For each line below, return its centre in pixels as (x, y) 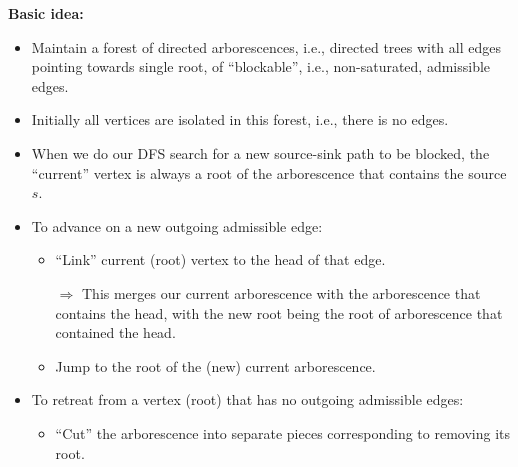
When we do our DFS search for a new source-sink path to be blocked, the (260, 152)
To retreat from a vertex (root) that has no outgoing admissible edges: (247, 399)
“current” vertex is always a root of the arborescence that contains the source (269, 172)
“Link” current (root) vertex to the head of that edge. (220, 259)
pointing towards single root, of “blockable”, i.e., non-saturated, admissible (261, 66)
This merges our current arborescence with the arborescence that (281, 292)
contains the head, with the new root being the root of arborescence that (279, 312)
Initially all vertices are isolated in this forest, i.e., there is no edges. (240, 119)
